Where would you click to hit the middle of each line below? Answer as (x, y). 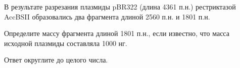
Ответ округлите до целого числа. (56, 60)
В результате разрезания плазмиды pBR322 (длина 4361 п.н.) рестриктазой (120, 6)
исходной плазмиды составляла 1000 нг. (66, 43)
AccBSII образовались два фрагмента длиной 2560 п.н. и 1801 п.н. (107, 16)
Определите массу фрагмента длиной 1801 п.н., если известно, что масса (117, 33)
